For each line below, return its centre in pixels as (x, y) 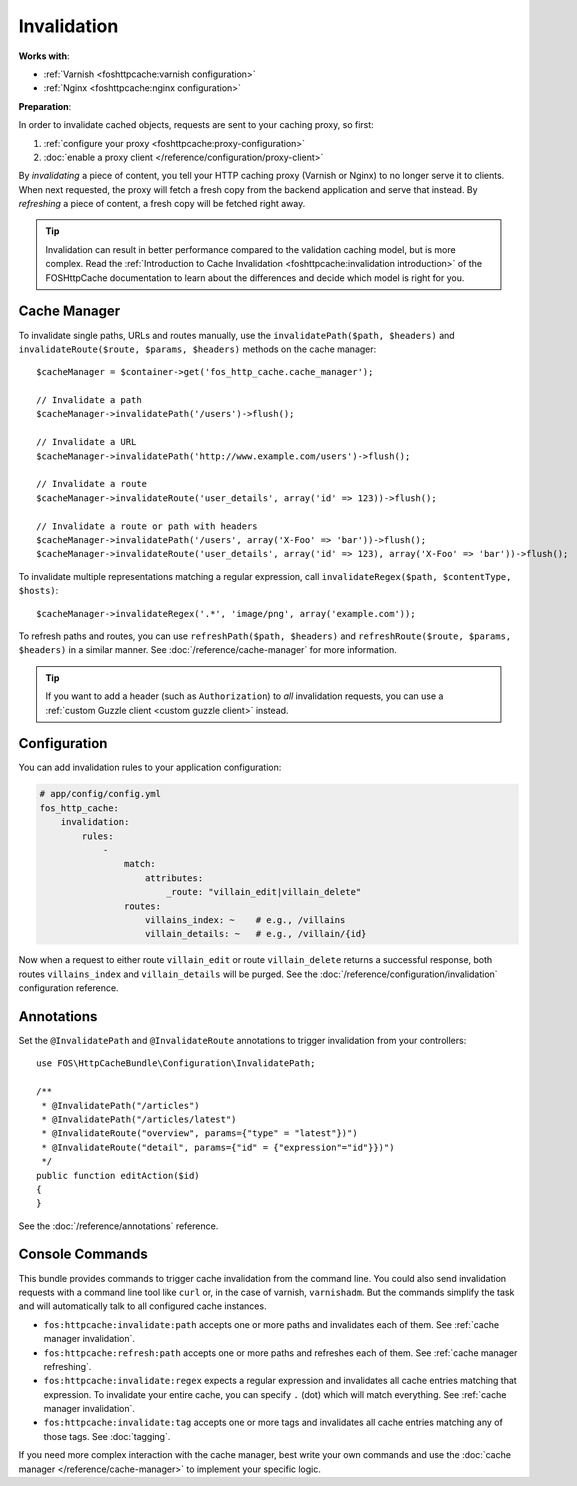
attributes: (174, 878)
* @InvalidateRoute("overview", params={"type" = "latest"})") (200, 1133)
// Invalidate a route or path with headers (147, 526)
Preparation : (45, 106)
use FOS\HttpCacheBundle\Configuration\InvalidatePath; (176, 1063)
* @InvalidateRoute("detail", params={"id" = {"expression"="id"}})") (218, 1147)
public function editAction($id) (118, 1175)
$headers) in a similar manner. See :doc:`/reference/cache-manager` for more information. (207, 650)
